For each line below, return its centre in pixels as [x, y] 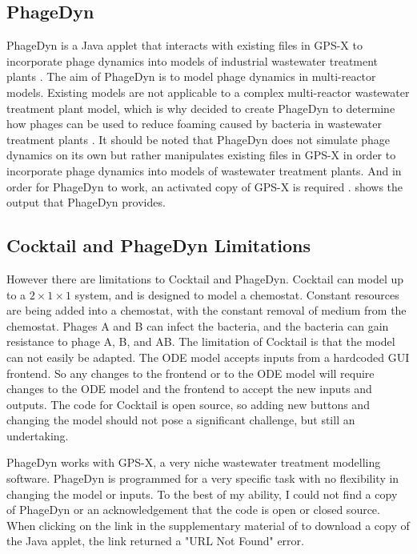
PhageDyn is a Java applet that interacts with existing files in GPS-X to [184, 45]
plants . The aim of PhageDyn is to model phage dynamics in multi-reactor [191, 76]
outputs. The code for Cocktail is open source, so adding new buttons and [188, 404]
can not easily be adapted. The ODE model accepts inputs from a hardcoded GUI [208, 357]
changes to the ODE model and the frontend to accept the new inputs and [189, 389]
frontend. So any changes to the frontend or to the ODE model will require [190, 373]
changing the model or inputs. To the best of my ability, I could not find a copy [202, 494]
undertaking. [38, 435]
